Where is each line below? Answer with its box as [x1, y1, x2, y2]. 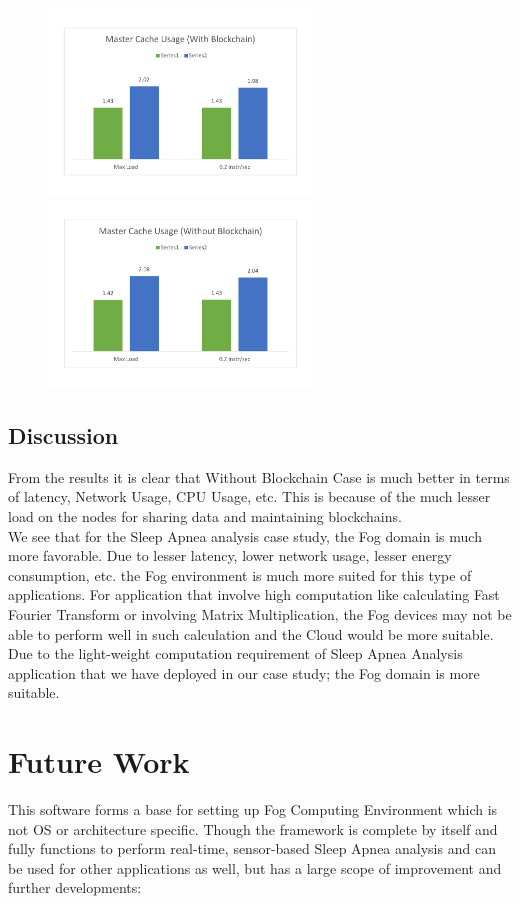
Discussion [8, 420, 119, 451]
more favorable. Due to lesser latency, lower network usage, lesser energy [8, 545, 452, 566]
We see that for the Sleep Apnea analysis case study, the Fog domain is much [8, 525, 482, 546]
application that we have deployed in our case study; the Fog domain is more [8, 662, 480, 683]
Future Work [8, 741, 190, 782]
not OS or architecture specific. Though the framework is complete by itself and [8, 818, 498, 839]
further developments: [8, 877, 142, 898]
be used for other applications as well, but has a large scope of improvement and [8, 857, 502, 878]
